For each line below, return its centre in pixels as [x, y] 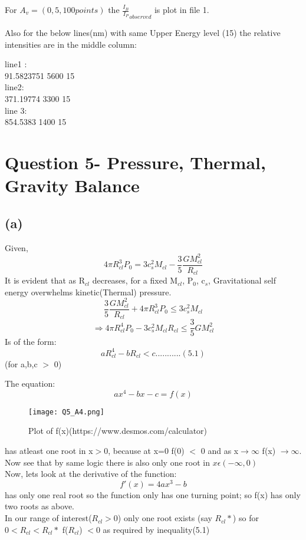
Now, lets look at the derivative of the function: [91, 474]
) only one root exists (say [165, 518]
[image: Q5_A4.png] [66, 412]
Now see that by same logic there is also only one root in [107, 462]
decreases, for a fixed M [135, 280]
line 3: [16, 110]
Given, [17, 247]
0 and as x [220, 451]
